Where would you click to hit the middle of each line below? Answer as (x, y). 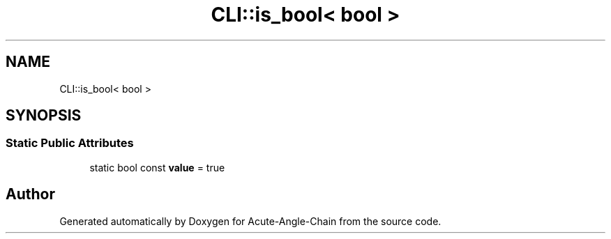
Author (30, 194)
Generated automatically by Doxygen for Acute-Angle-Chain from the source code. (250, 221)
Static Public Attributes (70, 143)
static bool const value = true (157, 167)
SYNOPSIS (44, 116)
